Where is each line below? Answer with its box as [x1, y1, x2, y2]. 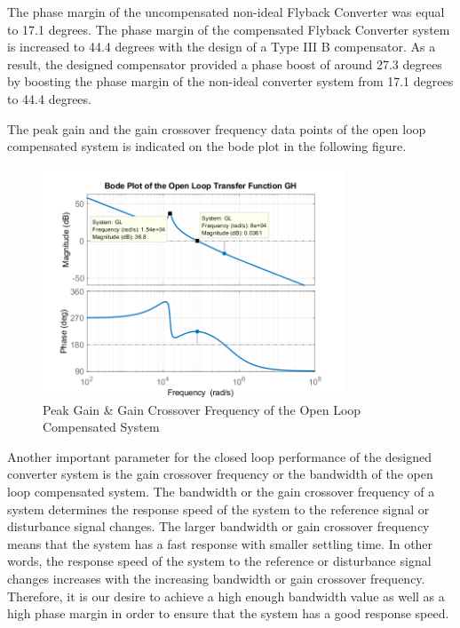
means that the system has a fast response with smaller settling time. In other [7, 534, 433, 552]
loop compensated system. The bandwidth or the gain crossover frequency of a [7, 482, 435, 500]
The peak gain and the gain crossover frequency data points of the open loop [7, 119, 426, 138]
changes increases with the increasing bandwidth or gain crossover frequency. [7, 568, 425, 587]
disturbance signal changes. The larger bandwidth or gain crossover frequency [7, 517, 430, 536]
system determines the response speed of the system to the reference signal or [7, 499, 430, 518]
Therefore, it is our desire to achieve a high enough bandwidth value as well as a [7, 586, 445, 605]
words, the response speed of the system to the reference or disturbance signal [7, 552, 432, 570]
